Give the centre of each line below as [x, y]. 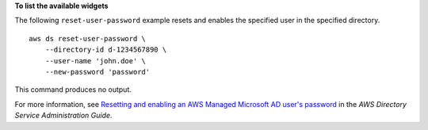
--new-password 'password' [97, 72]
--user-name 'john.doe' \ [96, 61]
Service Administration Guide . [63, 116]
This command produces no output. [73, 90]
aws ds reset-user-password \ [88, 38]
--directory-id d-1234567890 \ [106, 50]
